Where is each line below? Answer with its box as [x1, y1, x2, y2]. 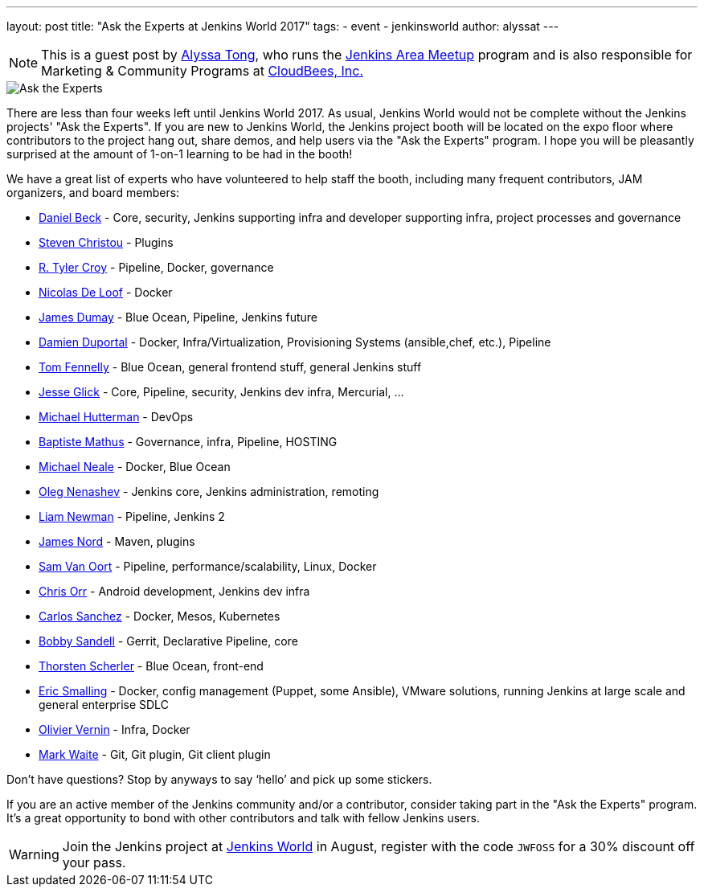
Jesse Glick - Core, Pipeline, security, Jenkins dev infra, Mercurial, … [39, 385, 404, 399]
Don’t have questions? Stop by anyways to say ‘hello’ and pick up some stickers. [6, 772, 432, 786]
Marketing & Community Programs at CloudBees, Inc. [41, 63, 364, 79]
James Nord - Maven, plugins [39, 535, 195, 548]
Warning [9, 846, 59, 862]
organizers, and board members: [6, 186, 180, 199]
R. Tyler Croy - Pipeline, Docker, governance [39, 260, 274, 274]
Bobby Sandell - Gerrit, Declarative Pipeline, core [39, 634, 298, 648]
